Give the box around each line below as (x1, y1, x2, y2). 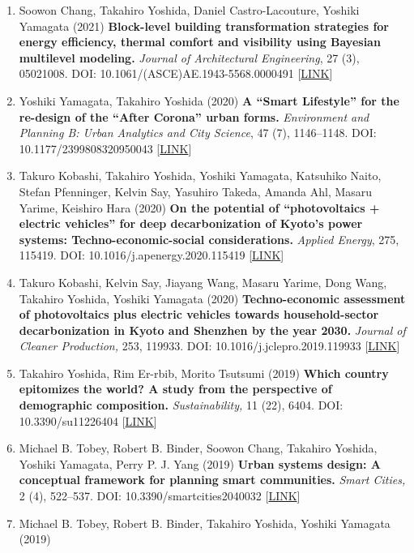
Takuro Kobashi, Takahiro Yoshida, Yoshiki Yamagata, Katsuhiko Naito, (19, 167, 382, 184)
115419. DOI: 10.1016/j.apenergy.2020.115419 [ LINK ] (19, 246, 284, 264)
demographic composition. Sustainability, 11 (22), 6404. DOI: (19, 397, 344, 414)
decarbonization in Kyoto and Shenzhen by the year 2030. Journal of (19, 321, 406, 338)
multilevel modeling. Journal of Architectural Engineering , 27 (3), (19, 49, 360, 66)
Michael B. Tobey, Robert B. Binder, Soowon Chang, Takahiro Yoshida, (19, 439, 378, 457)
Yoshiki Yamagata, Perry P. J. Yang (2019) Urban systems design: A (19, 455, 381, 472)
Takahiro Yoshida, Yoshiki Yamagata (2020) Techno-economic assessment (19, 289, 406, 307)
